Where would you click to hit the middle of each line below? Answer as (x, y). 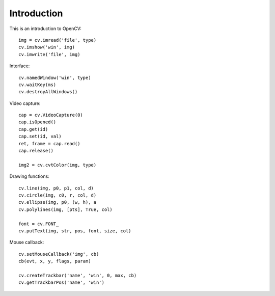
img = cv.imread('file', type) (58, 40)
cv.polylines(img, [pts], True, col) (66, 209)
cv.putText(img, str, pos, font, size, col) (75, 231)
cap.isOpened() (37, 122)
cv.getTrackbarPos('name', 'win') (61, 282)
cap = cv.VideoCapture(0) (51, 115)
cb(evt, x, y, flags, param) (55, 261)
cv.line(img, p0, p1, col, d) (56, 188)
